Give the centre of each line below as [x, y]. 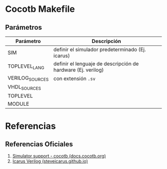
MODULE [18, 104]
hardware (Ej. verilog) [79, 70]
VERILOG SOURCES [28, 79]
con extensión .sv [75, 79]
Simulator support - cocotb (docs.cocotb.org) [59, 156]
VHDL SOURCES [24, 87]
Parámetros [24, 27]
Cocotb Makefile [40, 9]
